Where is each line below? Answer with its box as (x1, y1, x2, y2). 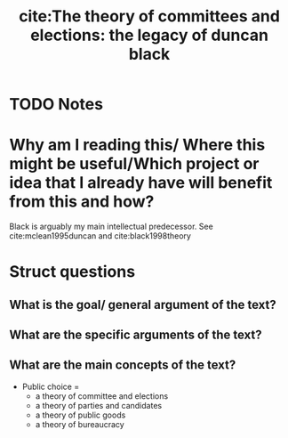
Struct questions (9, 262, 136, 282)
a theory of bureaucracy (35, 418, 124, 429)
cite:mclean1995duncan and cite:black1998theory (9, 231, 191, 241)
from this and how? (9, 191, 155, 212)
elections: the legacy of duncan (29, 25, 269, 45)
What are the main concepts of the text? (9, 358, 236, 373)
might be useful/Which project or (9, 154, 260, 174)
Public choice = (21, 381, 80, 392)
